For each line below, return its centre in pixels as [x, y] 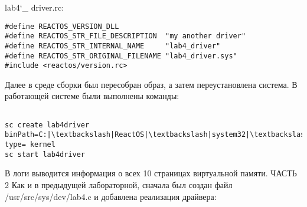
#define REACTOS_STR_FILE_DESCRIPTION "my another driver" [125, 36]
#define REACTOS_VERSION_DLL [62, 26]
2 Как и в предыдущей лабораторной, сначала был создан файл [119, 184]
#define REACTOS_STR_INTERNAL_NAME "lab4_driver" [113, 46]
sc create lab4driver [47, 125]
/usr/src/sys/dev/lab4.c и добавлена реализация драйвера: [111, 196]
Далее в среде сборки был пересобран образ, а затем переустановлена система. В [151, 84]
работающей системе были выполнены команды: [92, 96]
